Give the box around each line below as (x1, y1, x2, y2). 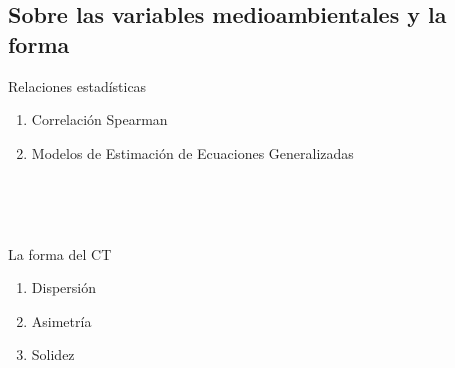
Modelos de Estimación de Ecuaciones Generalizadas (31, 142, 354, 163)
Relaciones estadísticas (8, 75, 147, 96)
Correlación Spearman (31, 109, 168, 130)
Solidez (31, 344, 75, 365)
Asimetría (31, 310, 92, 331)
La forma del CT (8, 243, 112, 264)
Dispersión (31, 277, 96, 298)
